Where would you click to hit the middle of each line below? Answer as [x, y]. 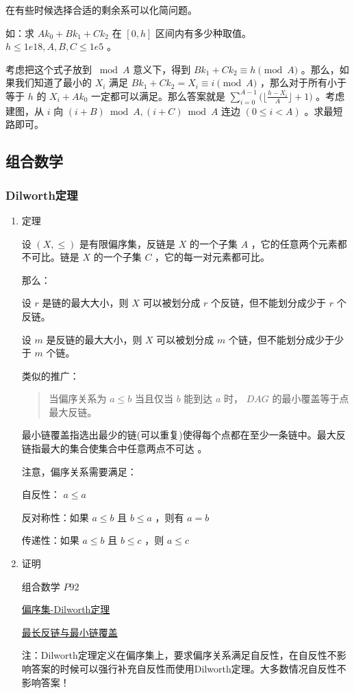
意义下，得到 [162, 69]
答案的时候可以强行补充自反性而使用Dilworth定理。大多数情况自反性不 [189, 669]
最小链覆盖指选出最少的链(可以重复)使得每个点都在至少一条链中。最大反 [184, 435]
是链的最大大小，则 [85, 303]
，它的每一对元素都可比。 [213, 257]
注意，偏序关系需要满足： [79, 471]
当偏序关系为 [78, 398]
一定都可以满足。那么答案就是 [159, 95]
